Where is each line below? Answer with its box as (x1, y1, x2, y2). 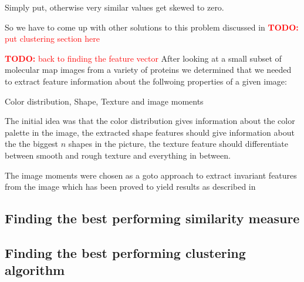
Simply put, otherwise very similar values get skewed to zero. (5, 1, 224, 13)
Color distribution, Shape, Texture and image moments (5, 95, 204, 107)
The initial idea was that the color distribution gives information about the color (5, 115, 295, 127)
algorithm (5, 261, 65, 279)
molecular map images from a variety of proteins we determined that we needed (5, 63, 292, 76)
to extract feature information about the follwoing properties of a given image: (5, 75, 287, 87)
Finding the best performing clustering (5, 243, 246, 261)
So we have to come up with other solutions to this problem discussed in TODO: (5, 21, 299, 33)
